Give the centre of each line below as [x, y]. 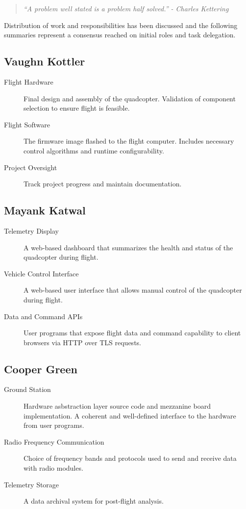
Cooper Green [41, 369]
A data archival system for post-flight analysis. [94, 501]
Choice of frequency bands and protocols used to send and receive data [130, 458]
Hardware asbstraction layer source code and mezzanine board [117, 406]
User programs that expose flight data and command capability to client [132, 333]
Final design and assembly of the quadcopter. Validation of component [130, 98]
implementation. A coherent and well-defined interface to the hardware [130, 415]
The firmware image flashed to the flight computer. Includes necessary [129, 141]
